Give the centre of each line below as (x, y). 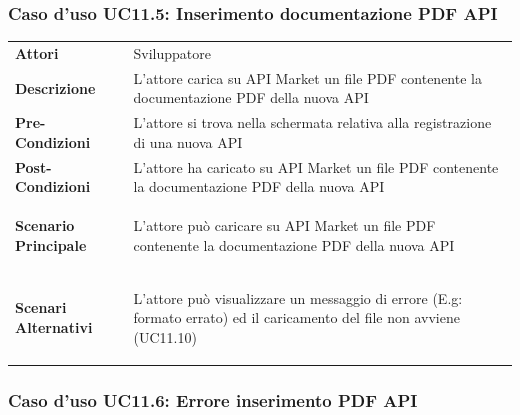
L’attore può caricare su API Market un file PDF (284, 225)
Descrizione (55, 87)
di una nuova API (188, 141)
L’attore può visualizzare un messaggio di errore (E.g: (298, 297)
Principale (51, 244)
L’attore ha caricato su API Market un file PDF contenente (316, 166)
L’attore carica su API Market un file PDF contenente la (307, 77)
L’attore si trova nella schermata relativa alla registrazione (312, 122)
